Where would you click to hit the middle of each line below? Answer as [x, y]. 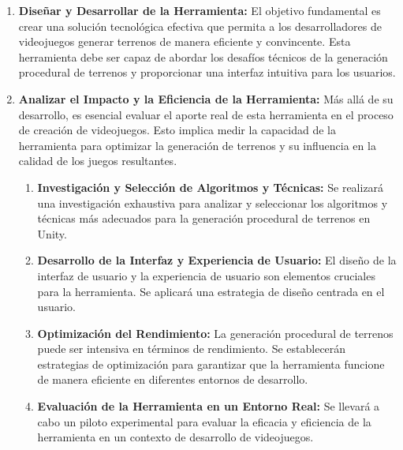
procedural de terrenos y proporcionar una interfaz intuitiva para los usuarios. [207, 72]
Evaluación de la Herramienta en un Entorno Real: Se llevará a [209, 406]
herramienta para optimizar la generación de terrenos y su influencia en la [197, 145]
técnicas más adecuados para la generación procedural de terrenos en [204, 218]
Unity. [52, 233]
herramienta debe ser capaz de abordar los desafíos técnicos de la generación [203, 56]
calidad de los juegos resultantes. [98, 161]
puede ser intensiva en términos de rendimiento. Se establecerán [192, 349]
